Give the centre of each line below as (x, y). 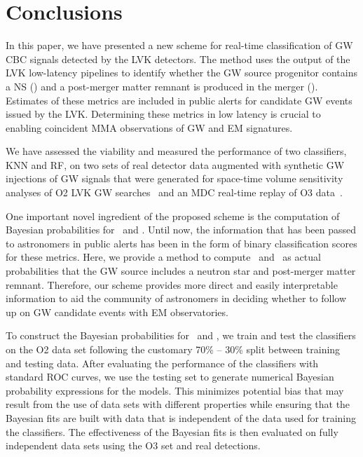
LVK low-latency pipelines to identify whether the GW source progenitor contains (181, 73)
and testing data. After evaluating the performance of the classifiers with (162, 363)
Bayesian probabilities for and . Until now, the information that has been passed (181, 230)
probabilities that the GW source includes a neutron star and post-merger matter (181, 271)
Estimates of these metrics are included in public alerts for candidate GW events (179, 100)
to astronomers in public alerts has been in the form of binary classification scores (181, 243)
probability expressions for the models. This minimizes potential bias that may (175, 390)
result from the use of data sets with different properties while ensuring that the (178, 404)
